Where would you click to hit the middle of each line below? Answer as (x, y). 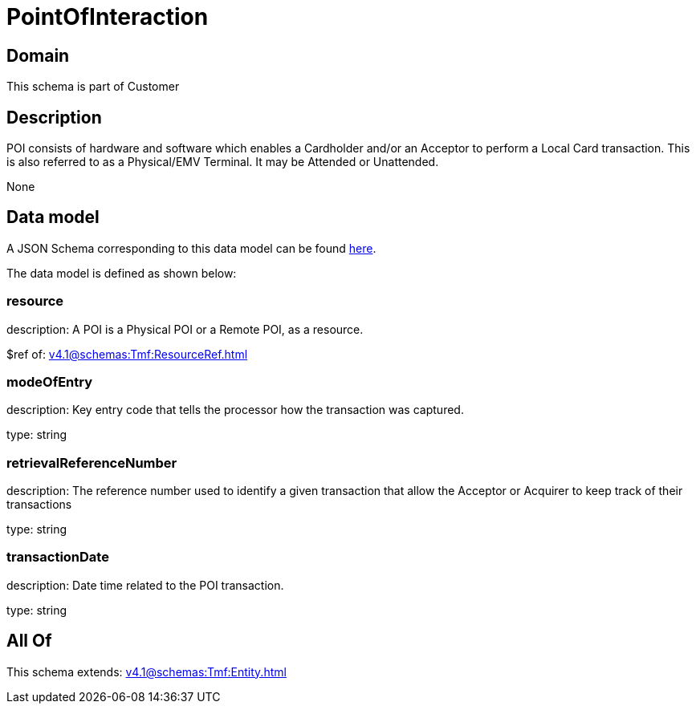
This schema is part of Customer (93, 87)
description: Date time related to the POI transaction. (145, 585)
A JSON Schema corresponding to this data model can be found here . (191, 248)
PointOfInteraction (108, 17)
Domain (38, 55)
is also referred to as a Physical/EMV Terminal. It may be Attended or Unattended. (223, 162)
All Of (29, 641)
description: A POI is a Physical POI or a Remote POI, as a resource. (185, 329)
